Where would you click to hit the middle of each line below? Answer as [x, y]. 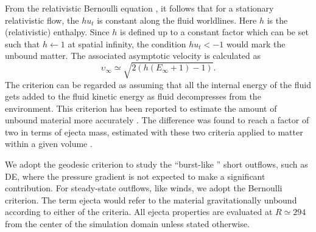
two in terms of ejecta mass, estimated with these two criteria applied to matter [154, 131]
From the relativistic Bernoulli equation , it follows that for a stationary [139, 8]
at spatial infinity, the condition [127, 43]
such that [23, 43]
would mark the [256, 43]
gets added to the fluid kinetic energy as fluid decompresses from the [133, 96]
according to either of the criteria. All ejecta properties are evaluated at [139, 212]
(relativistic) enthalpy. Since [57, 32]
